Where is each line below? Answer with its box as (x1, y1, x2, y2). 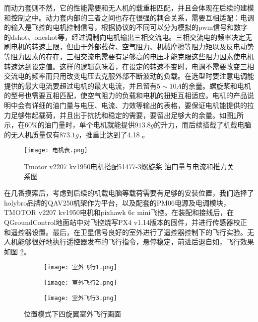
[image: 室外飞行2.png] (44, 279, 117, 286)
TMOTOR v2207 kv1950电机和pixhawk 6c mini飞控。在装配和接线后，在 (4, 207, 234, 217)
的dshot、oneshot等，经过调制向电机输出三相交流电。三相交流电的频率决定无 (4, 31, 253, 42)
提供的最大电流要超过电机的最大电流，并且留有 (4, 80, 157, 91)
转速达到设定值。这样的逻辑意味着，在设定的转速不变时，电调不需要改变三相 (4, 61, 254, 71)
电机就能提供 (93, 119, 135, 130)
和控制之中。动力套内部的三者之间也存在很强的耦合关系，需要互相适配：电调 (4, 12, 254, 22)
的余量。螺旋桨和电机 (182, 80, 252, 91)
